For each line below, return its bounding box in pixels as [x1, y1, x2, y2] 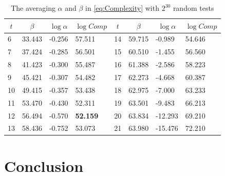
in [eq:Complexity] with [85, 3, 159, 13]
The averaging [11, 3, 55, 13]
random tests [173, 3, 214, 13]
